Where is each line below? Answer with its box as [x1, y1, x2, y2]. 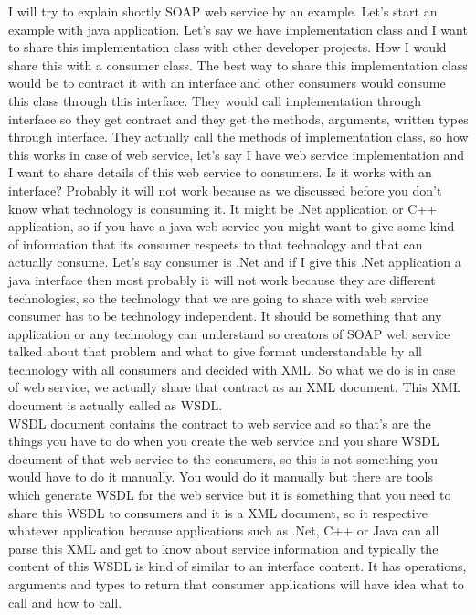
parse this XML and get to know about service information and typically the [8, 538, 439, 557]
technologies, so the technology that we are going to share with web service [8, 288, 429, 307]
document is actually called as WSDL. [8, 396, 223, 415]
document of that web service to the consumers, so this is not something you [8, 449, 438, 468]
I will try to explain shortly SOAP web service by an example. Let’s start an [8, 2, 438, 20]
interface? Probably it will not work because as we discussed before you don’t [8, 180, 442, 199]
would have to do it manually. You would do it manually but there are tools [8, 467, 433, 486]
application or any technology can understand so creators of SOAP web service [8, 323, 450, 343]
